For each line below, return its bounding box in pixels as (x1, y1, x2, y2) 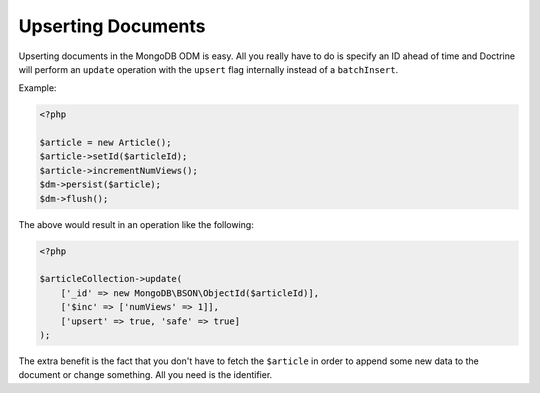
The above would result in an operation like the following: (18, 218, 254, 230)
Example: (18, 82, 57, 94)
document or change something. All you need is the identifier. (18, 369, 273, 381)
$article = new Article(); (39, 137, 172, 149)
